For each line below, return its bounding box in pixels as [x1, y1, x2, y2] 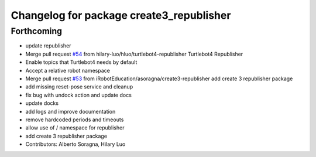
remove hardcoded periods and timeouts [25, 116, 124, 123]
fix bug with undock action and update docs [25, 91, 132, 98]
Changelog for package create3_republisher [11, 9, 231, 22]
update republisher [25, 42, 71, 49]
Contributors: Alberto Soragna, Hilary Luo [25, 141, 126, 148]
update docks [25, 100, 59, 107]
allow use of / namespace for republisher [25, 124, 125, 131]
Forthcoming [11, 26, 63, 36]
